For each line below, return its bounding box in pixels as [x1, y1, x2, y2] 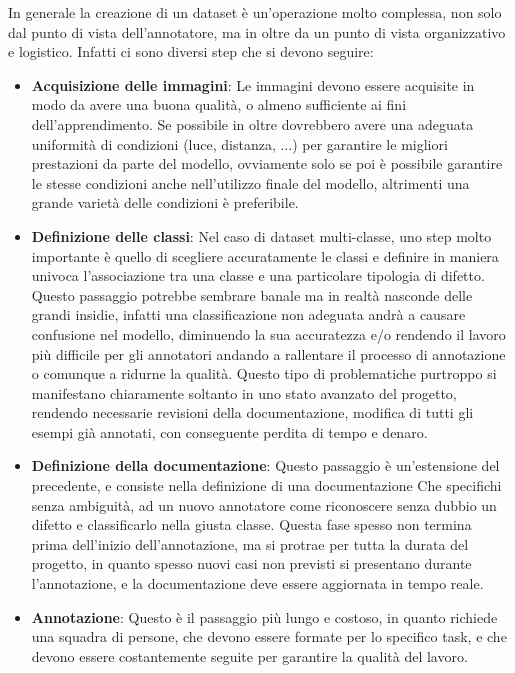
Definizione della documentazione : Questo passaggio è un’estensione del [31, 455, 500, 476]
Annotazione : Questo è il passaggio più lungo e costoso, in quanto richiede [31, 606, 498, 627]
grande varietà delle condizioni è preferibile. [31, 192, 299, 213]
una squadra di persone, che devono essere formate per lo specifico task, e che [31, 626, 507, 647]
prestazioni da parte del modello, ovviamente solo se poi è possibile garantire [31, 153, 503, 174]
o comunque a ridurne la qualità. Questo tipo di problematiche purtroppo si [31, 363, 497, 384]
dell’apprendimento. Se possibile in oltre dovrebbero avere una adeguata [31, 113, 474, 134]
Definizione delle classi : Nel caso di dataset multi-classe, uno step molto [31, 225, 492, 246]
